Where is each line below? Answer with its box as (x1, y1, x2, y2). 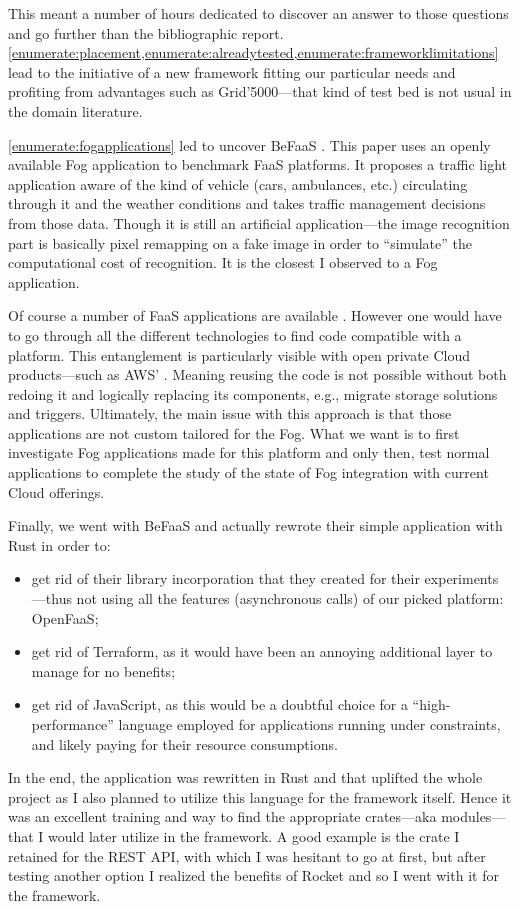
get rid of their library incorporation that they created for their (31, 568, 420, 589)
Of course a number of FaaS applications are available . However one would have (8, 305, 502, 326)
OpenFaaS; (31, 607, 99, 628)
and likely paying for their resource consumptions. (31, 733, 338, 754)
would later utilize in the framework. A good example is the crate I (48, 825, 460, 846)
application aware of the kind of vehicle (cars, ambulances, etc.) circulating (8, 173, 468, 194)
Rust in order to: (8, 534, 111, 555)
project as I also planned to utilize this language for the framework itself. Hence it (8, 786, 512, 807)
